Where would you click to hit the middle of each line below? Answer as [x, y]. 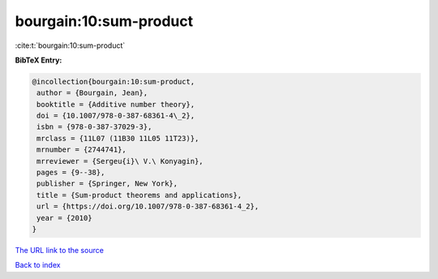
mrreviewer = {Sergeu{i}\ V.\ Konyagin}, [120, 161]
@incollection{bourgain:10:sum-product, [113, 82]
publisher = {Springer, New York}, [107, 184]
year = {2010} [64, 218]
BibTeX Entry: [39, 60]
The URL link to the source [60, 250]
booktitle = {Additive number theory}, [116, 104]
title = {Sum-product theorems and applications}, [140, 195]
